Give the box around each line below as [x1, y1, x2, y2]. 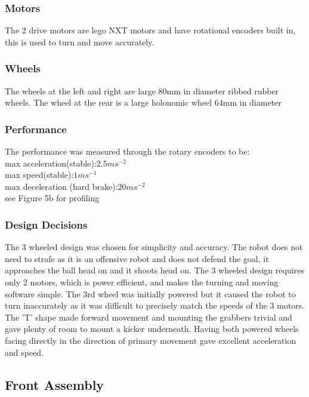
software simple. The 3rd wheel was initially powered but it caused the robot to [5, 287, 296, 300]
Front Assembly [5, 375, 104, 393]
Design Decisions [5, 217, 88, 232]
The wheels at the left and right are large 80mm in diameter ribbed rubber [5, 84, 279, 97]
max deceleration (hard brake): [5, 180, 118, 192]
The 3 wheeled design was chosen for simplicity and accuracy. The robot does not [5, 241, 303, 253]
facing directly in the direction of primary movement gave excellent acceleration [5, 334, 296, 346]
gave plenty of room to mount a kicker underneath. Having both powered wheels [5, 322, 299, 335]
